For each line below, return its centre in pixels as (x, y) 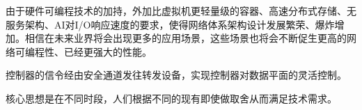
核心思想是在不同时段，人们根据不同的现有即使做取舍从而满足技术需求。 (171, 98)
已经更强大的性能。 (108, 51)
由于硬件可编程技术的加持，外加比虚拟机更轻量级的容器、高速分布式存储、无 (181, 10)
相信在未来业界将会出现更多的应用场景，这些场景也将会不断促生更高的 (186, 38)
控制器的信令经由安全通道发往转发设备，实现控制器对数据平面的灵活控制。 (176, 75)
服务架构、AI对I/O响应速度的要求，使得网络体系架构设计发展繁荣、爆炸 (170, 24)
